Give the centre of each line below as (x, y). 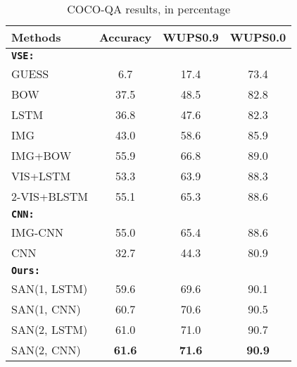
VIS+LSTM (41, 176)
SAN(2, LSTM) (50, 329)
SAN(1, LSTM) (50, 288)
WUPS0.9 (191, 37)
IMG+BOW (42, 155)
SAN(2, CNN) (46, 350)
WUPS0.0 (258, 37)
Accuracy (125, 37)
